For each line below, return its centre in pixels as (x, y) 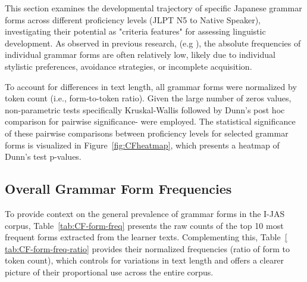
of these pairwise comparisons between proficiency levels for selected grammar (147, 133)
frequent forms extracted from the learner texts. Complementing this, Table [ (146, 237)
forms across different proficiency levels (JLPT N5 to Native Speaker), (133, 19)
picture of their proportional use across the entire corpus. (109, 272)
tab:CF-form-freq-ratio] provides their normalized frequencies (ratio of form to (148, 248)
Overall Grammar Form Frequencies (118, 189)
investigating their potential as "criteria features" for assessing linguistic (135, 31)
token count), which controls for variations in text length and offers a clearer (145, 260)
